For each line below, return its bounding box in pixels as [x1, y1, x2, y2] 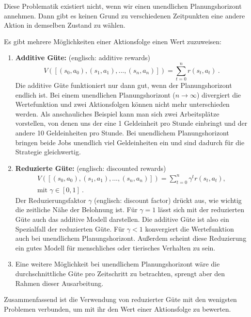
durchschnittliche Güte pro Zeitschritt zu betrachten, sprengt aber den [15, 268, 225, 278]
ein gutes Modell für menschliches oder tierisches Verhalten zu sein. [15, 242, 216, 252]
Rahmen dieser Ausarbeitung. [15, 278, 104, 288]
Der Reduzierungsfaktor [15, 195, 86, 205]
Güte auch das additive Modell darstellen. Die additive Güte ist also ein [15, 214, 229, 224]
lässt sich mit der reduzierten [157, 204, 244, 215]
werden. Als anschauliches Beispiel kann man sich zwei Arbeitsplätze [15, 108, 220, 118]
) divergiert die [196, 89, 241, 100]
